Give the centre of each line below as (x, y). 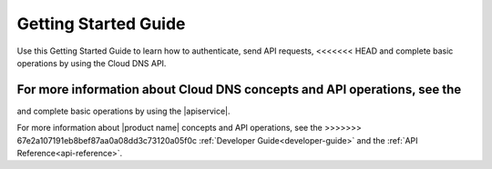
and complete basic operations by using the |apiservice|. (124, 111)
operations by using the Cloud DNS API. (92, 63)
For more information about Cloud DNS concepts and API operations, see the (239, 89)
